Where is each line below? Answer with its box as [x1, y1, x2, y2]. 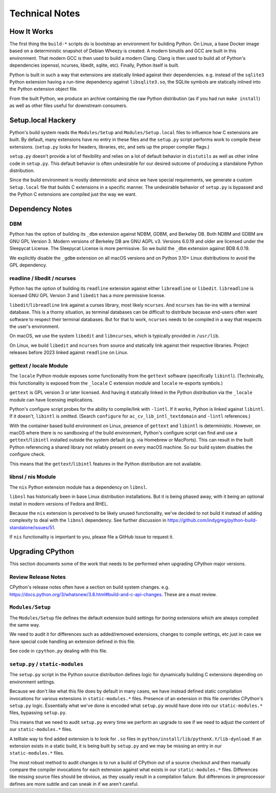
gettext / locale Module [9, 362, 68, 369]
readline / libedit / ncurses [9, 275, 76, 282]
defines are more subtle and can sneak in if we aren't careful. [9, 781, 139, 787]
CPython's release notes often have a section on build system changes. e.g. [9, 584, 170, 590]
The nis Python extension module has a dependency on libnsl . [9, 484, 148, 490]
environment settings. [9, 679, 56, 685]
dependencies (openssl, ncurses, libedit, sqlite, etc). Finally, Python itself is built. [9, 62, 180, 69]
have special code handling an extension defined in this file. [9, 638, 135, 644]
